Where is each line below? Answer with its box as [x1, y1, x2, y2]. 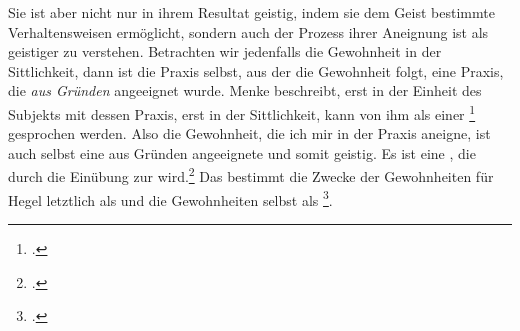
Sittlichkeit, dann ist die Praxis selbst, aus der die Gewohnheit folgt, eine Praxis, [8, 60, 504, 81]
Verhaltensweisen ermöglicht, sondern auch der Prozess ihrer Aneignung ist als [8, 21, 489, 42]
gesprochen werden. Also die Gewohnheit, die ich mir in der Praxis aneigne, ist [8, 123, 491, 144]
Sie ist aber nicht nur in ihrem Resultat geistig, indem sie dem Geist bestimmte [8, 2, 495, 22]
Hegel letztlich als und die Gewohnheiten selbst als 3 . [8, 186, 333, 210]
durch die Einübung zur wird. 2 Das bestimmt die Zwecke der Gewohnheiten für [8, 163, 494, 187]
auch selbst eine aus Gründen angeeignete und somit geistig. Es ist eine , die [8, 142, 476, 163]
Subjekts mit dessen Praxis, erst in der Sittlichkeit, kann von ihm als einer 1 [8, 100, 476, 124]
